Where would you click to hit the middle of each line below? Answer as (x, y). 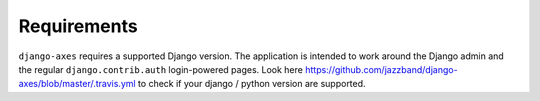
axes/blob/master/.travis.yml (77, 84)
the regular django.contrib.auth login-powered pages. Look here (161, 69)
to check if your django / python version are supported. (251, 84)
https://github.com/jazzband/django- (382, 69)
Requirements (78, 26)
